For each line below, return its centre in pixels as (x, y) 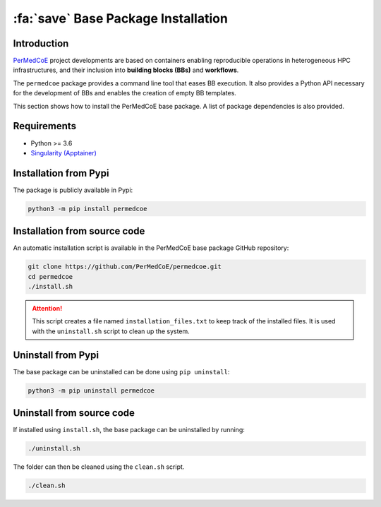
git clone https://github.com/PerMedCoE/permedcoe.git (125, 267)
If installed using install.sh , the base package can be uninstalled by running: (129, 430)
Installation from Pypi (61, 173)
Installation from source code (79, 231)
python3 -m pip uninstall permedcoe (91, 390)
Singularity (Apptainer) (64, 153)
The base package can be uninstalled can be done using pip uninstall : (121, 371)
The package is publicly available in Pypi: (73, 190)
